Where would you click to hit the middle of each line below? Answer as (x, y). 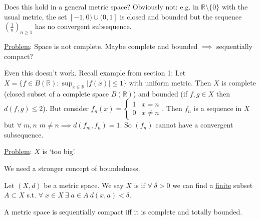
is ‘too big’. (59, 151)
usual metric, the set (36, 16)
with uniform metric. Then (170, 82)
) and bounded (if (160, 93)
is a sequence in (218, 108)
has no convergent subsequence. (83, 26)
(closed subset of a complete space (57, 93)
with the (235, 6)
